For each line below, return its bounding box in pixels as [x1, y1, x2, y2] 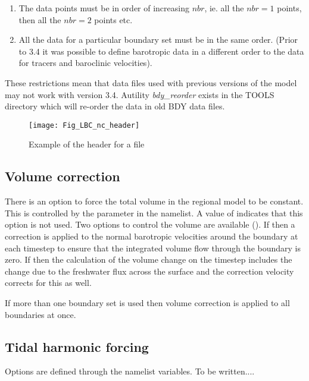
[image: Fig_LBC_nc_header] [29, 121, 140, 130]
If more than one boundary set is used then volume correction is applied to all [5, 296, 290, 308]
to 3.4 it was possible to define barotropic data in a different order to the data [18, 45, 304, 57]
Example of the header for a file [29, 138, 145, 150]
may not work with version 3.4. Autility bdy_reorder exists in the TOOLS [5, 88, 274, 100]
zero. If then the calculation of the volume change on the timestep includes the [5, 253, 292, 266]
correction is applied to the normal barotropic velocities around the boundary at [5, 229, 298, 242]
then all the [18, 13, 61, 26]
